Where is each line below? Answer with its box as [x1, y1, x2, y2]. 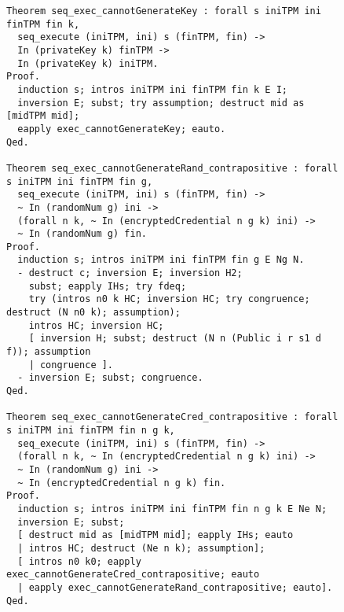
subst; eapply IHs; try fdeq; [28, 280, 187, 292]
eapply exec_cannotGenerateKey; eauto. [17, 123, 226, 135]
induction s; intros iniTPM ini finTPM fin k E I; [17, 83, 287, 95]
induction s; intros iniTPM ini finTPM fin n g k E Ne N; [17, 503, 328, 514]
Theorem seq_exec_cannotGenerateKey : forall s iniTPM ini [6, 6, 321, 17]
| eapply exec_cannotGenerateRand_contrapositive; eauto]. [17, 581, 333, 593]
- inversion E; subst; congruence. [17, 372, 203, 384]
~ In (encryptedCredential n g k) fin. [17, 477, 226, 488]
